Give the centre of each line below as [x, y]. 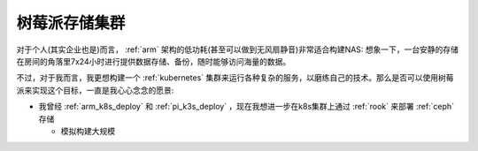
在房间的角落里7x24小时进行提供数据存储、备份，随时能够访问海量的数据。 [154, 61]
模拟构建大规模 [88, 131]
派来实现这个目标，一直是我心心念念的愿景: [95, 90]
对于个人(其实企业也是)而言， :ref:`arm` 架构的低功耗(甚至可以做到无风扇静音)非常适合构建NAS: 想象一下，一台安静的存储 [238, 49]
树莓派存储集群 [71, 23]
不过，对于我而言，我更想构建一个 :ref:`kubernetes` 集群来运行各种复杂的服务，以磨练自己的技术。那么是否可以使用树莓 [235, 78]
